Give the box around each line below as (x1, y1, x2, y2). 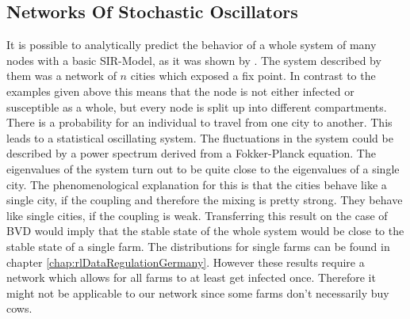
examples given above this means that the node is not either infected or (6, 82, 354, 99)
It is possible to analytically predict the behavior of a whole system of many (6, 36, 377, 53)
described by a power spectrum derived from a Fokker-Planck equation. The (6, 145, 376, 161)
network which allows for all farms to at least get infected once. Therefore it (6, 269, 376, 286)
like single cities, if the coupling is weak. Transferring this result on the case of (6, 207, 388, 223)
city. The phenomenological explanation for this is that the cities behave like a (6, 176, 387, 192)
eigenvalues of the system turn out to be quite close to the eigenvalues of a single (6, 160, 400, 177)
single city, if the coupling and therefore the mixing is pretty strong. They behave (6, 192, 403, 208)
